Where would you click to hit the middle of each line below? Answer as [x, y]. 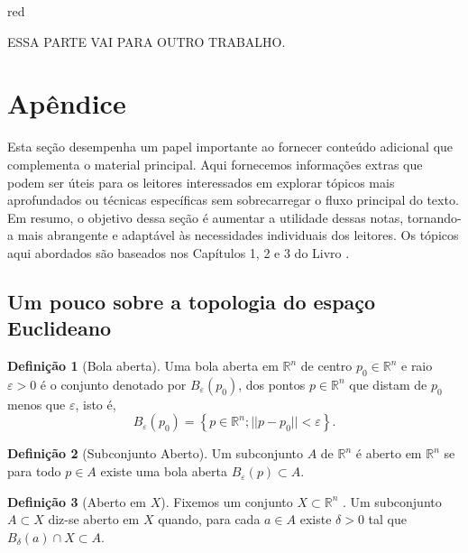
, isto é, [96, 404]
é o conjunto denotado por [113, 384]
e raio [417, 366]
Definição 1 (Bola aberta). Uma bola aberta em [143, 366]
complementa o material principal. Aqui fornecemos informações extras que [215, 164]
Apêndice [67, 103]
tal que [387, 519]
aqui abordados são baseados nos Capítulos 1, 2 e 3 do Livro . [179, 252]
